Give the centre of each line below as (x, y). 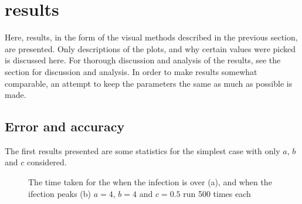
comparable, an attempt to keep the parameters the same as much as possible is (149, 83)
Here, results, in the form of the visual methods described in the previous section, (151, 37)
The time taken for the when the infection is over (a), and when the (150, 182)
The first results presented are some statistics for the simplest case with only (142, 150)
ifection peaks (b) (60, 193)
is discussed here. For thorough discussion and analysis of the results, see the (143, 60)
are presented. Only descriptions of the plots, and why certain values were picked (150, 48)
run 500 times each (217, 193)
